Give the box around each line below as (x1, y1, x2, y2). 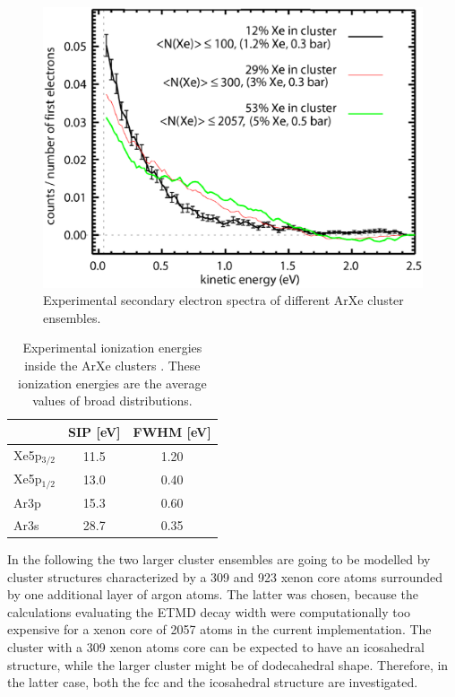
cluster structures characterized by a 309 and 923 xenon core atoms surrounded (7, 567, 443, 586)
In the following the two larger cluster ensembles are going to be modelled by (7, 549, 431, 568)
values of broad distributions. (32, 391, 193, 410)
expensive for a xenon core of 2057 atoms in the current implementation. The (7, 620, 432, 639)
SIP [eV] (68, 422, 121, 440)
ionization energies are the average (18, 373, 207, 392)
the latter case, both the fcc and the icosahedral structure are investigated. (7, 673, 418, 692)
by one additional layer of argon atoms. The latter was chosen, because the (7, 585, 418, 604)
